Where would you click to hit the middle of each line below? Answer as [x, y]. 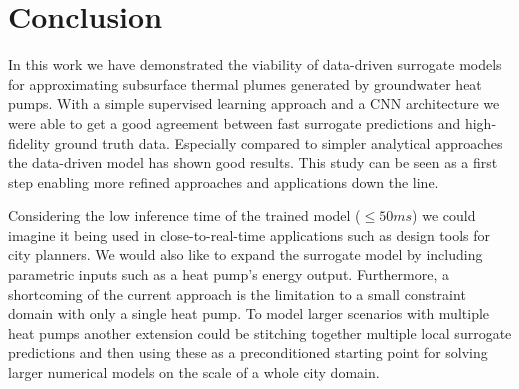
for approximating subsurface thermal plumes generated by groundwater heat [245, 83]
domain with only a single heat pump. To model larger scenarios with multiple [249, 313]
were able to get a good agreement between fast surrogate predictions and [234, 122]
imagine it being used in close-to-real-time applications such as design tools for [249, 234]
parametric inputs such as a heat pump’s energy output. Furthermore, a [228, 274]
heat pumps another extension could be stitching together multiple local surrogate [260, 332]
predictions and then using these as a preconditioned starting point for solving [248, 352]
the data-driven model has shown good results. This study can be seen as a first [253, 162]
